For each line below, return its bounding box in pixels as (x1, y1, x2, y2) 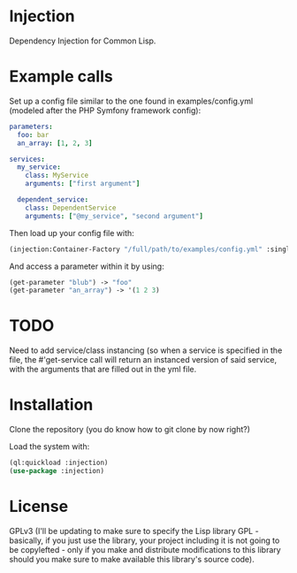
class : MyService (25, 171, 89, 180)
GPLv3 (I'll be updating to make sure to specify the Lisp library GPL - (9, 525, 259, 536)
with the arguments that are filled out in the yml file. (9, 364, 197, 375)
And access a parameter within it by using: (9, 261, 165, 271)
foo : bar (17, 130, 49, 139)
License (9, 497, 69, 516)
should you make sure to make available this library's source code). (9, 554, 255, 564)
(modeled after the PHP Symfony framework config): (9, 104, 202, 116)
